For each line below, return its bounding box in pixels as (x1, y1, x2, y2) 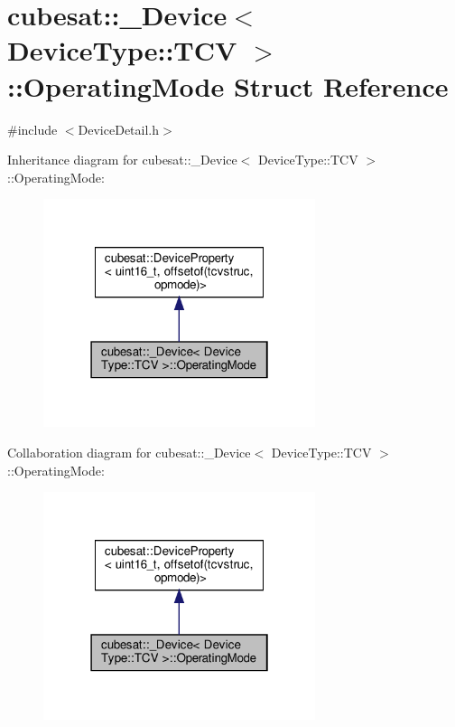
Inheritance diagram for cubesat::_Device (7, 150, 237, 169)
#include (7, 119, 58, 138)
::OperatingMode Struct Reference (7, 67, 449, 104)
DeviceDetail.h (78, 119, 160, 138)
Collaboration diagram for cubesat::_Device (7, 442, 251, 461)
